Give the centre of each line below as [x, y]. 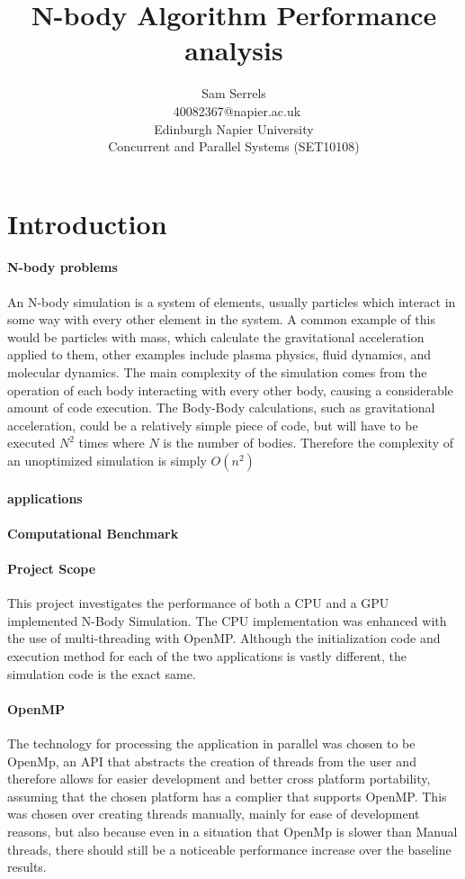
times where [112, 443]
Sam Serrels [234, 93]
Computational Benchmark [93, 533]
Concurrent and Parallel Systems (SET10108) [234, 146]
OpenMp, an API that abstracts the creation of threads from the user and [212, 761]
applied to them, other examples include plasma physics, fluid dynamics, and [219, 354]
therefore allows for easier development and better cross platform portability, [219, 779]
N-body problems [63, 267]
